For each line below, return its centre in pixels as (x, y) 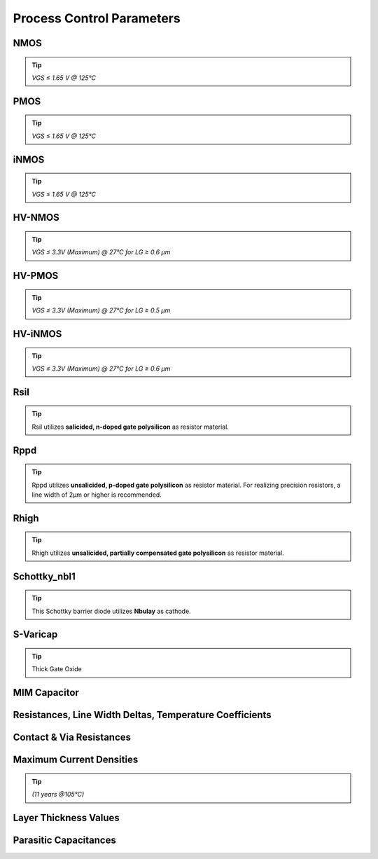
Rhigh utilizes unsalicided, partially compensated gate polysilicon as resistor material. (158, 553)
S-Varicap (35, 634)
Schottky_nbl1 (44, 576)
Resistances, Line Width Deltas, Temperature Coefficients (142, 715)
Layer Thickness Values (66, 817)
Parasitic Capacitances (65, 840)
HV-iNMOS (37, 334)
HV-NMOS (36, 218)
